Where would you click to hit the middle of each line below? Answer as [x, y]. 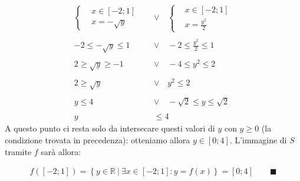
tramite [18, 151]
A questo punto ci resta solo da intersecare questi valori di [110, 128]
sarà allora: [61, 151]
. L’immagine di [258, 140]
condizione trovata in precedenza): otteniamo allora [98, 140]
